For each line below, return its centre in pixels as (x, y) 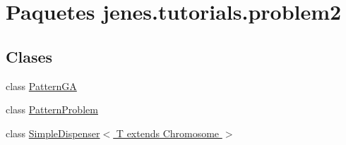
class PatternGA (41, 86)
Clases (29, 56)
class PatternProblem (52, 109)
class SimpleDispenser (53, 133)
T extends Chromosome (168, 133)
